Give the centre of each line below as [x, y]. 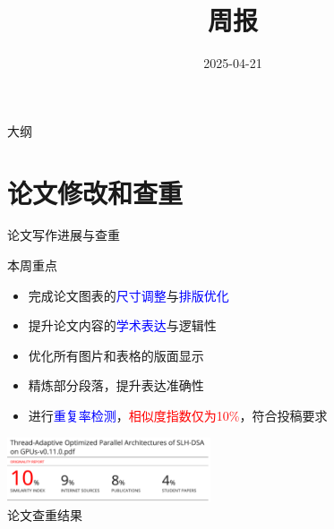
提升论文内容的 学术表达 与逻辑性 [122, 325]
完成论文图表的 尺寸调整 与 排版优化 [128, 295]
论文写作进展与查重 [64, 235]
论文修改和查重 [95, 192]
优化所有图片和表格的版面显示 [116, 355]
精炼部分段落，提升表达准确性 [116, 385]
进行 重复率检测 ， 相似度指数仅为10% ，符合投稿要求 [178, 415]
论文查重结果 [45, 515]
